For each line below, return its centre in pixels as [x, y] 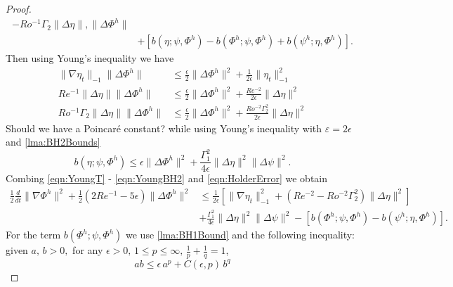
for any [88, 250]
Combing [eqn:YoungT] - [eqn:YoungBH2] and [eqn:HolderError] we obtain [167, 178]
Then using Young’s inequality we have [90, 58]
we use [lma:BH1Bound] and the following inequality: [241, 235]
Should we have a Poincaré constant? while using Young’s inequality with [164, 128]
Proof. [19, 8]
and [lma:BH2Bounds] [53, 142]
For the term [33, 235]
